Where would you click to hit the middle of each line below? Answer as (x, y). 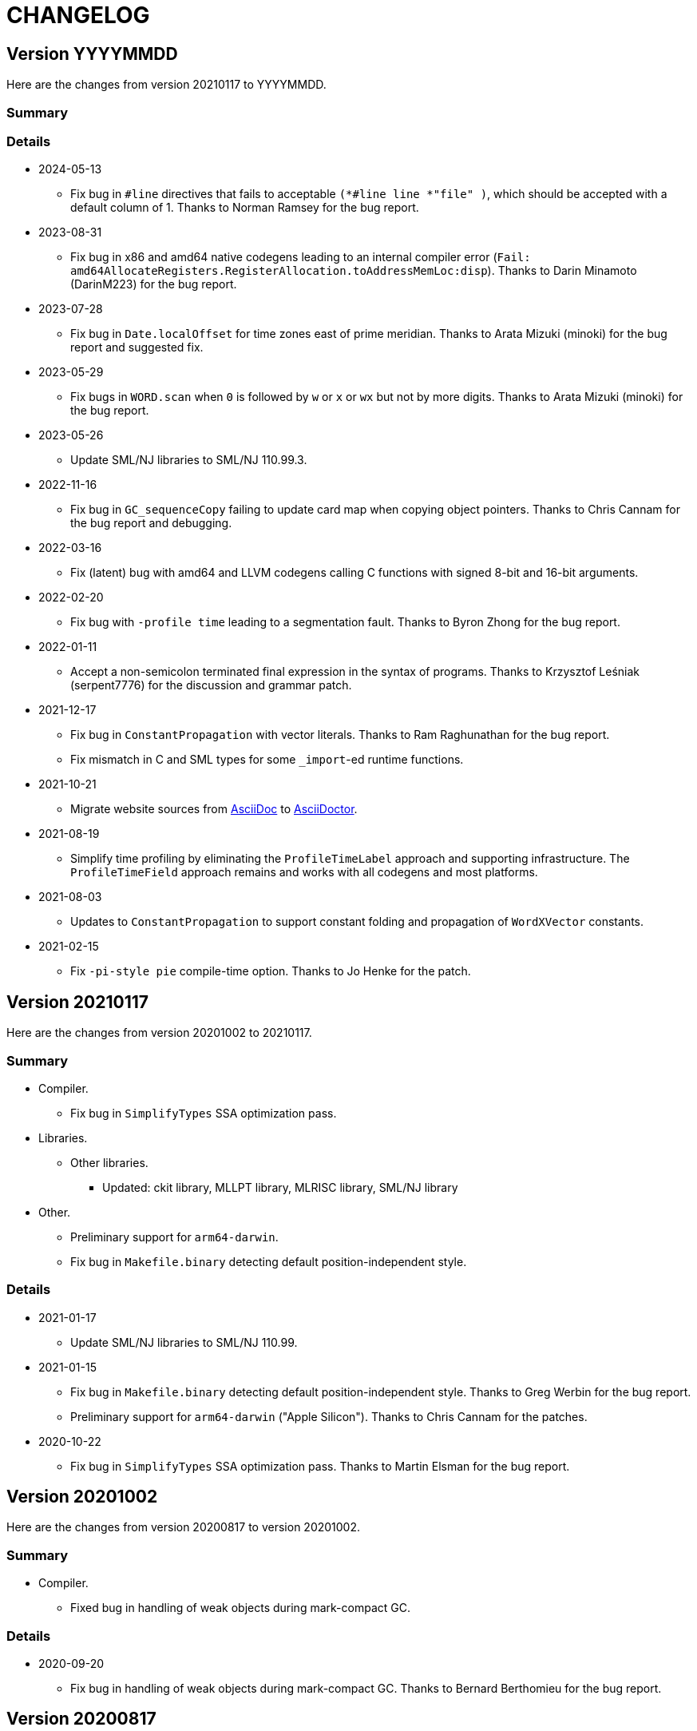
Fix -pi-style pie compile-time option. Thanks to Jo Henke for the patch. (271, 971)
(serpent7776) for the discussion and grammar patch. (211, 685)
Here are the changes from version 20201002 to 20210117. (159, 1033)
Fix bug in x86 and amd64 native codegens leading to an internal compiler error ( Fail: (301, 257)
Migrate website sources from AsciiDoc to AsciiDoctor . (214, 809)
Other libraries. (109, 1162)
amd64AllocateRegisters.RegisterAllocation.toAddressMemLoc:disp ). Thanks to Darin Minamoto (354, 271)
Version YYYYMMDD (92, 54)
